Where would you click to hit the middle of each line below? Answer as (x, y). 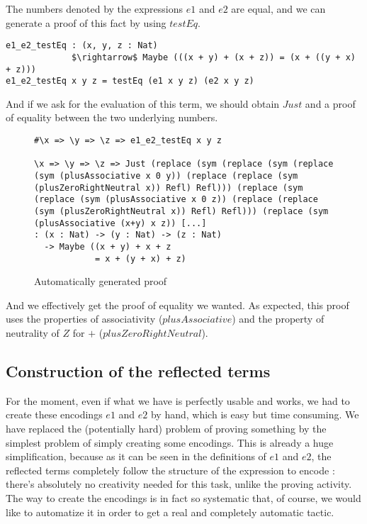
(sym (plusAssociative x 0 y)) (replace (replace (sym (166, 175)
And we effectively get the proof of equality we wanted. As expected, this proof (177, 305)
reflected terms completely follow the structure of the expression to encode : (170, 470)
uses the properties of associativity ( (84, 319)
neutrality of (33, 333)
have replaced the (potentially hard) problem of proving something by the (166, 428)
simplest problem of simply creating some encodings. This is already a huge (170, 442)
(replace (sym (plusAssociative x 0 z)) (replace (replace (176, 200)
